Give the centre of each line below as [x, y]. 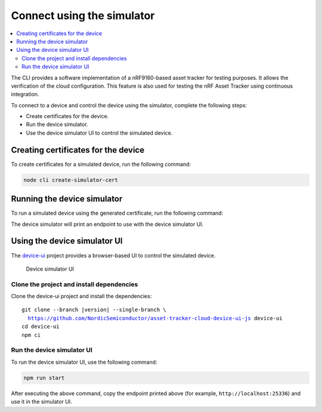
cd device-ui [41, 327]
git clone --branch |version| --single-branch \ [94, 310]
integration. [25, 94]
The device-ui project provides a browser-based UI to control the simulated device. [113, 255]
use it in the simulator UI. [42, 402]
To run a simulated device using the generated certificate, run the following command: [117, 213]
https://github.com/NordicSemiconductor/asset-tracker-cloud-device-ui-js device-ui [155, 318]
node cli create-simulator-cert [71, 180]
